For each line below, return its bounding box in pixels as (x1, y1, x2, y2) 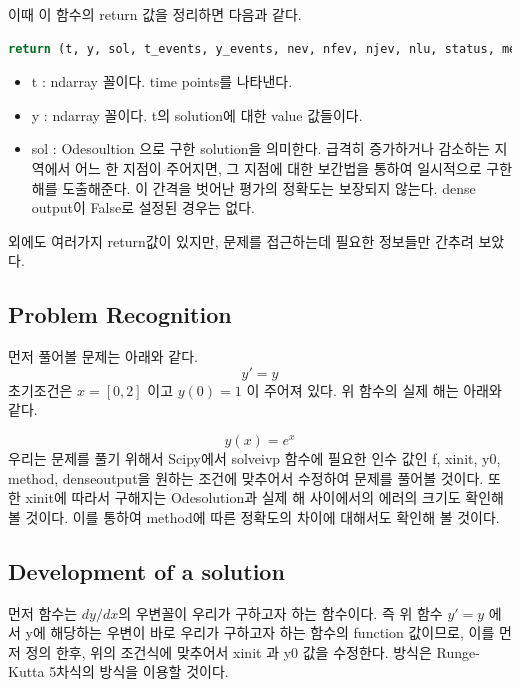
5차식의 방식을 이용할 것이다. (49, 661, 229, 682)
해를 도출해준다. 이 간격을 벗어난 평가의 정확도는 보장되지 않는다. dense (31, 177, 476, 198)
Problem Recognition (8, 299, 232, 330)
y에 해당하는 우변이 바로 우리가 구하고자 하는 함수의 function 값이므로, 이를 (25, 622, 495, 643)
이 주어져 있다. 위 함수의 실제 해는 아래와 (246, 379, 502, 400)
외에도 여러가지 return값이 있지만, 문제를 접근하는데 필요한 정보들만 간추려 (8, 230, 474, 251)
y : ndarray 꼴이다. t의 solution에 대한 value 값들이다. (31, 104, 363, 125)
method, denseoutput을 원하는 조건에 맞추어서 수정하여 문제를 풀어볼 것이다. (8, 467, 484, 488)
